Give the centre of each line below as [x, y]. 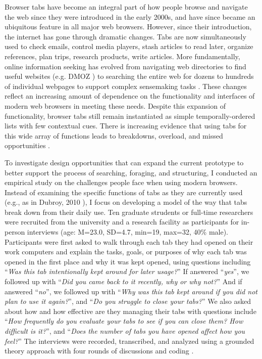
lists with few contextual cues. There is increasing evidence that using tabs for [126, 126]
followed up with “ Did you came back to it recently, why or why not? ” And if [123, 281]
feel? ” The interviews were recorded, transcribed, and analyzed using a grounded [129, 341]
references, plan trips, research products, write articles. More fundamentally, [122, 56]
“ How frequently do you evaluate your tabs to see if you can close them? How [124, 321]
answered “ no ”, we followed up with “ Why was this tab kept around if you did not [131, 291]
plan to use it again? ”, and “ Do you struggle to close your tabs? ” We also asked [128, 301]
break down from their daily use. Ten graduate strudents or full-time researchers [129, 212]
